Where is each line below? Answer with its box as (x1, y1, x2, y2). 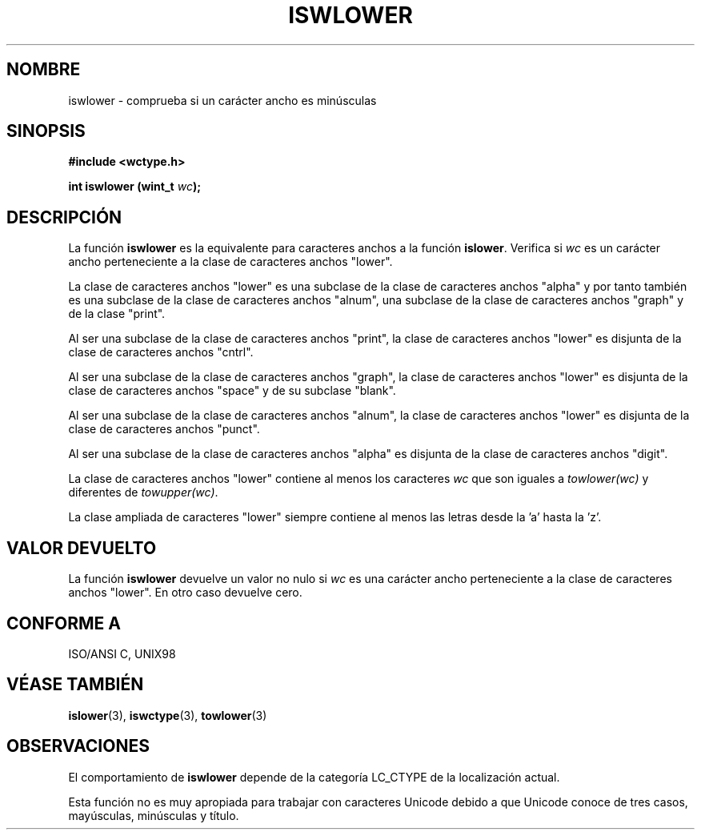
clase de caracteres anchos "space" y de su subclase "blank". (68, 384, 396, 398)
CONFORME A (6, 613, 121, 633)
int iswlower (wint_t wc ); (68, 179, 201, 194)
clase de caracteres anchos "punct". (68, 422, 260, 436)
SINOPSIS (6, 121, 86, 142)
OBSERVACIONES (6, 736, 150, 757)
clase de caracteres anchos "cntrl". (68, 345, 254, 360)
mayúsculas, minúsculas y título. (68, 808, 239, 822)
